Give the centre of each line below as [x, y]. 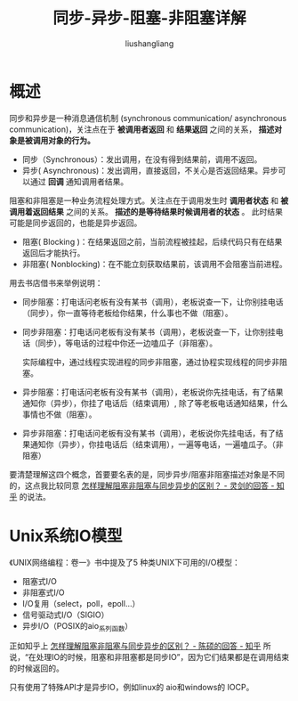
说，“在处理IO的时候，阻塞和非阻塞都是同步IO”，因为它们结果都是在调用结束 [149, 657]
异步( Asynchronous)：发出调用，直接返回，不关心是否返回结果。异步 [150, 170]
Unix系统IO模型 [66, 536]
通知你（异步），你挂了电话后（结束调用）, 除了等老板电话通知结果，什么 [155, 403]
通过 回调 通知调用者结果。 [79, 181]
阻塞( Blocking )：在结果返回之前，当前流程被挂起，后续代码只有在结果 [152, 241]
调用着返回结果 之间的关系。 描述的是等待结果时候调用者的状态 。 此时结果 [146, 211]
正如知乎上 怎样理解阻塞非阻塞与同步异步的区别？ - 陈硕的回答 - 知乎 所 [140, 646]
